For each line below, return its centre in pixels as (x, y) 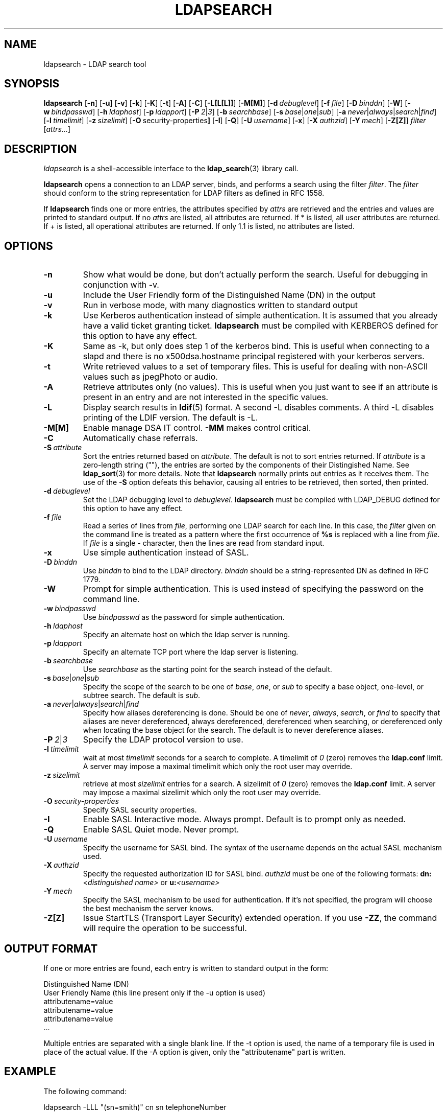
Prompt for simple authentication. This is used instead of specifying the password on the (253, 589)
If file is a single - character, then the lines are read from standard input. (204, 543)
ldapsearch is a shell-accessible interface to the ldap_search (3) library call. (171, 169)
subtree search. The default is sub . (142, 695)
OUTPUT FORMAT (51, 948)
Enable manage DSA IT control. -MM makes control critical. (197, 428)
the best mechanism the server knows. (148, 909)
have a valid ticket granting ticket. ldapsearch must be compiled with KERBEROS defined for (260, 326)
